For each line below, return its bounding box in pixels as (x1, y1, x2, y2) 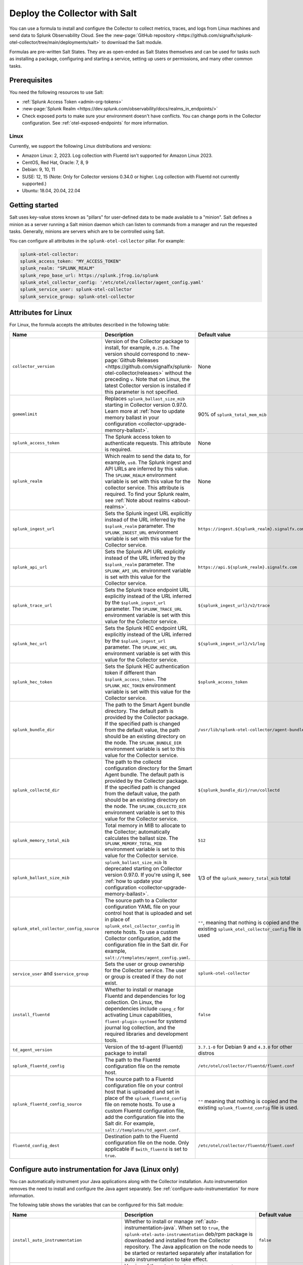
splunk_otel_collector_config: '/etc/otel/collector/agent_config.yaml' (20, 280, 204, 285)
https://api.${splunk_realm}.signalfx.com (197, 565, 297, 570)
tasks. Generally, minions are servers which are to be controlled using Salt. (9, 228, 165, 235)
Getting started (9, 201, 59, 209)
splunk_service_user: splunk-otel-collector (20, 286, 132, 292)
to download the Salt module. (102, 39, 163, 46)
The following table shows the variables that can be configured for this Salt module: (9, 1202, 184, 1208)
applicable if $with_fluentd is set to (105, 1145, 188, 1152)
